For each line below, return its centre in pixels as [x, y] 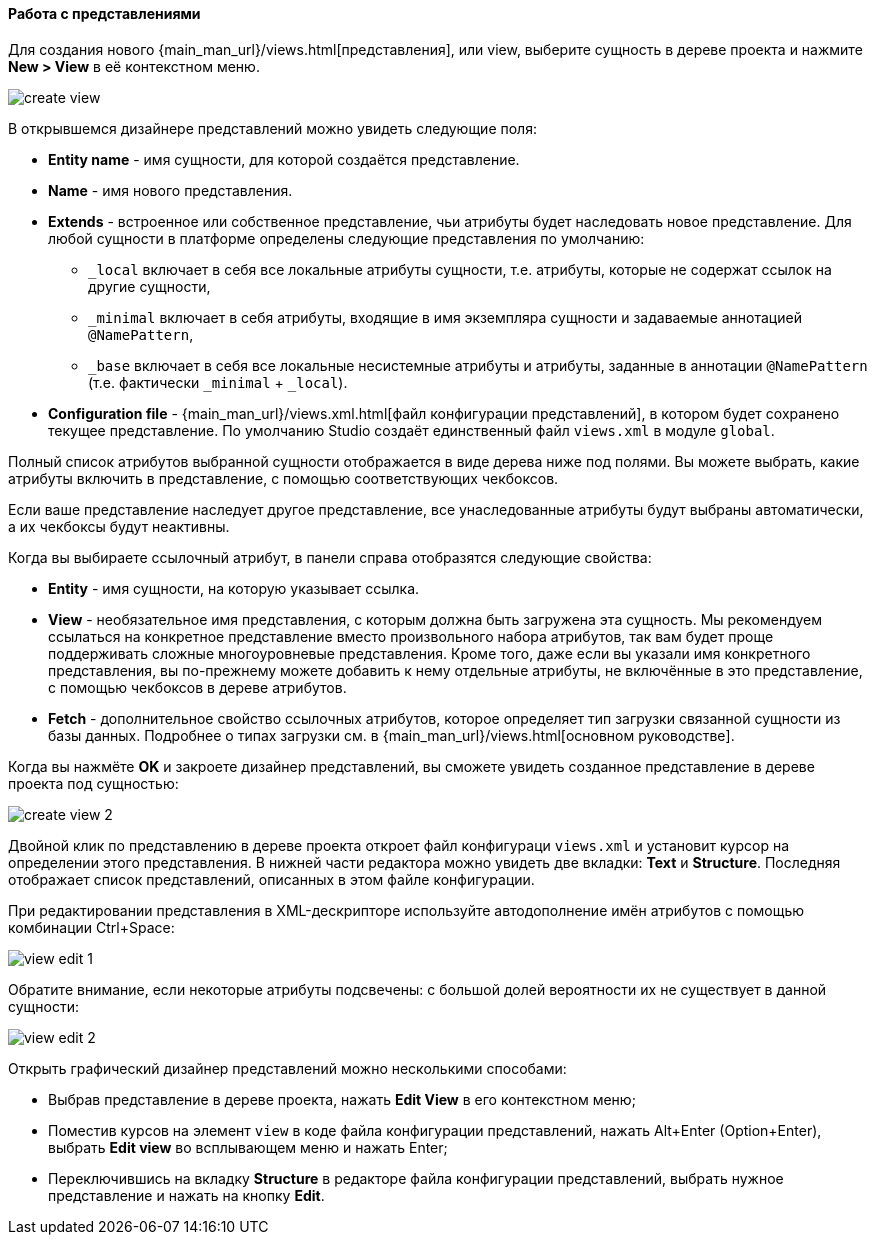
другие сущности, [149, 286]
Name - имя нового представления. [170, 190]
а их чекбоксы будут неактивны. [119, 526]
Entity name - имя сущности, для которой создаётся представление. [284, 159]
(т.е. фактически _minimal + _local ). [218, 382]
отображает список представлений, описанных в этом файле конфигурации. [271, 879]
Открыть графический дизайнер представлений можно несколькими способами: [287, 1068]
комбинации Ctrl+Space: [91, 927]
